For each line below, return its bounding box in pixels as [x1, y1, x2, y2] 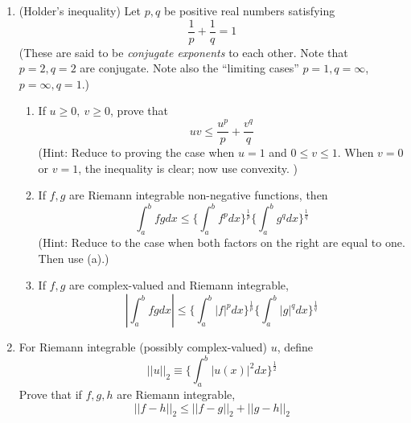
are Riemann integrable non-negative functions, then [69, 187, 328, 203]
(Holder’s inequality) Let [18, 2, 142, 18]
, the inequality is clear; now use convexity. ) [78, 159, 298, 176]
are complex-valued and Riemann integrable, [69, 277, 289, 294]
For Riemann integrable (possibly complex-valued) [18, 339, 268, 355]
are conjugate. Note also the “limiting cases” [80, 60, 299, 76]
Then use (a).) [38, 249, 109, 266]
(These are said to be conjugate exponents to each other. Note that [18, 43, 348, 60]
